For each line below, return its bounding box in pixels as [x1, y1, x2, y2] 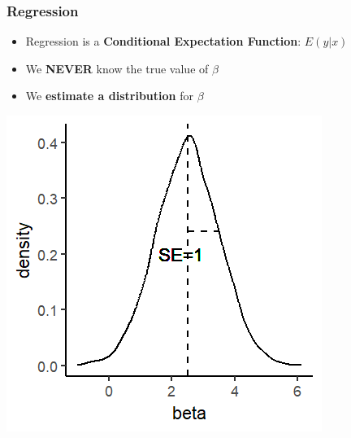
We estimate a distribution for [25, 87, 193, 104]
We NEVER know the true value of [25, 59, 209, 77]
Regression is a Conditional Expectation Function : [25, 33, 301, 50]
